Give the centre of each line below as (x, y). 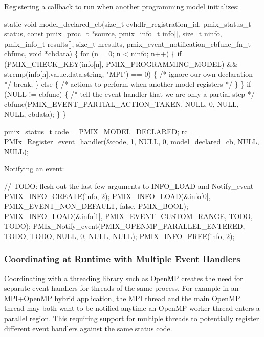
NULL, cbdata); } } (35, 114)
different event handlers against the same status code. (88, 328)
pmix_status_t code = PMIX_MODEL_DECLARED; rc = (100, 131)
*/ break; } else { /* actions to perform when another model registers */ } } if (128, 84)
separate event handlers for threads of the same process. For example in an (122, 288)
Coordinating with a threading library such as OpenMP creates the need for (124, 278)
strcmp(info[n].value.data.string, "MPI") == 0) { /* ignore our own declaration (128, 74)
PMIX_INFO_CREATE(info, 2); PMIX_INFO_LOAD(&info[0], (107, 196)
